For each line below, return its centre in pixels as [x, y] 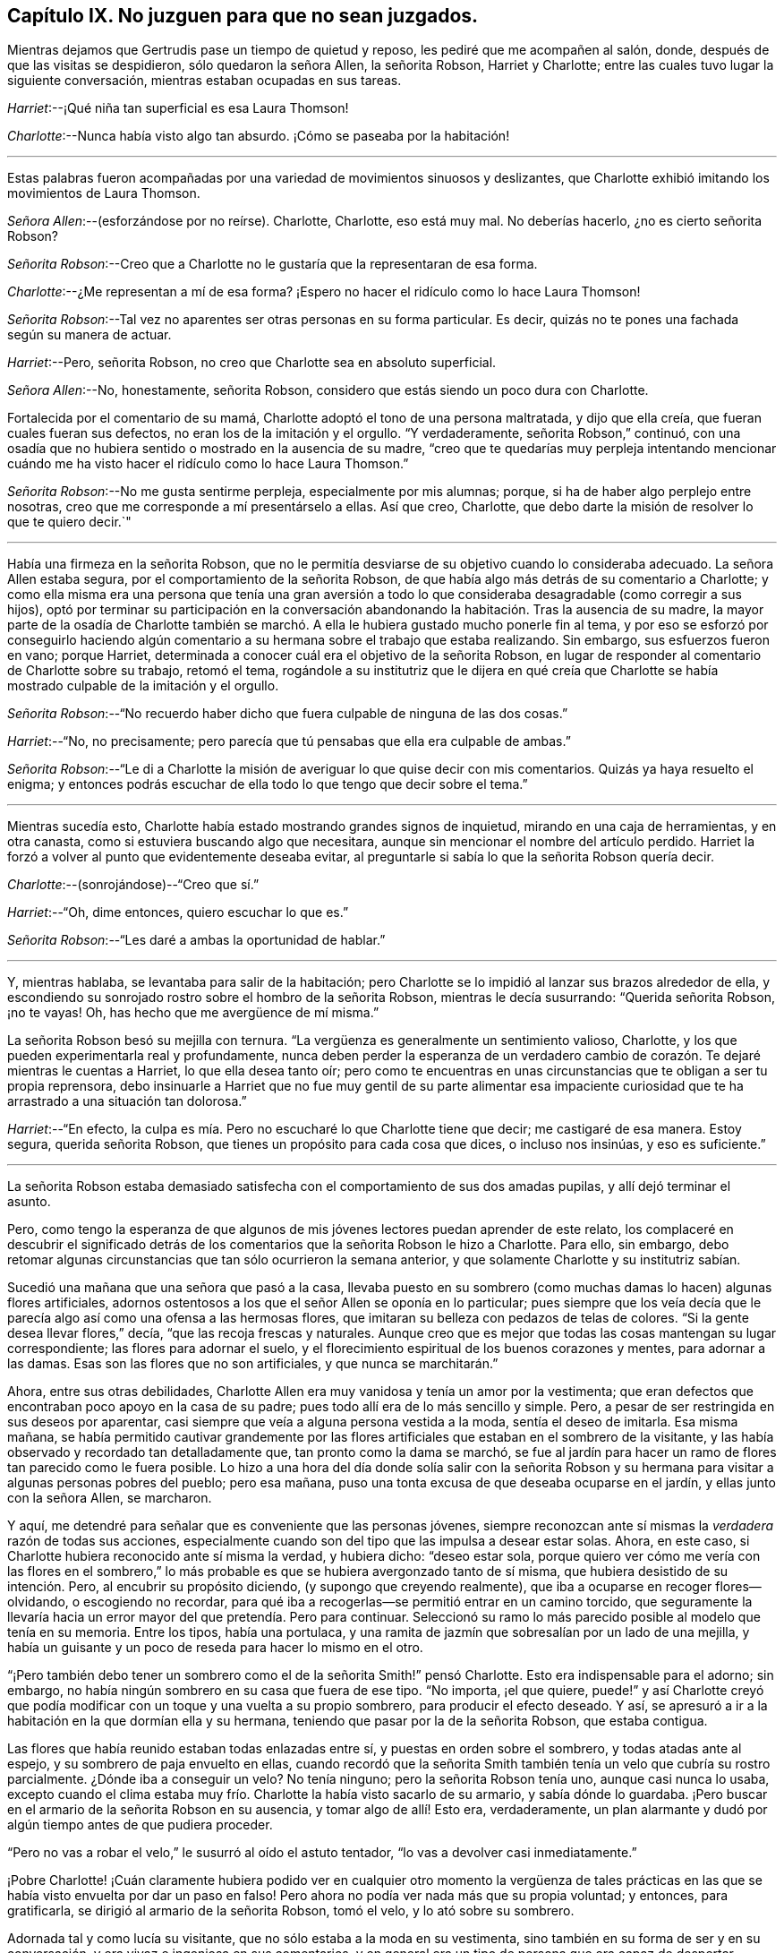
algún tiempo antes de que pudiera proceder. [140, 1825]
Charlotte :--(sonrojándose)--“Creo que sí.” [133, 885]
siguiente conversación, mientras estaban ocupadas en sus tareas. [205, 81]
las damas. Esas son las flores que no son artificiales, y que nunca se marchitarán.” [253, 1364]
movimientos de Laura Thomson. [104, 193]
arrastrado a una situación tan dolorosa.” [127, 1101]
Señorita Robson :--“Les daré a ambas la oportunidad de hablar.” [196, 940]
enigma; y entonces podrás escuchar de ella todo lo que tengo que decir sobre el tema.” [268, 784]
